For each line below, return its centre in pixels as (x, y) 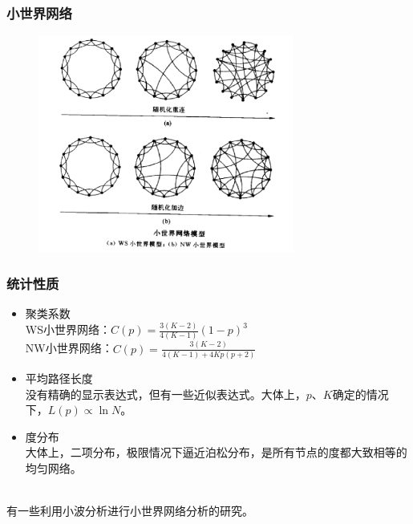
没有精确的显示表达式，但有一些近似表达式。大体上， (166, 394)
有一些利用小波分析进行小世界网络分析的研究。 (130, 511)
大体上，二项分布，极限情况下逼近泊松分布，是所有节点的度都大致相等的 (216, 452)
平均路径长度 (59, 378)
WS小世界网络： (68, 329)
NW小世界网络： (69, 348)
